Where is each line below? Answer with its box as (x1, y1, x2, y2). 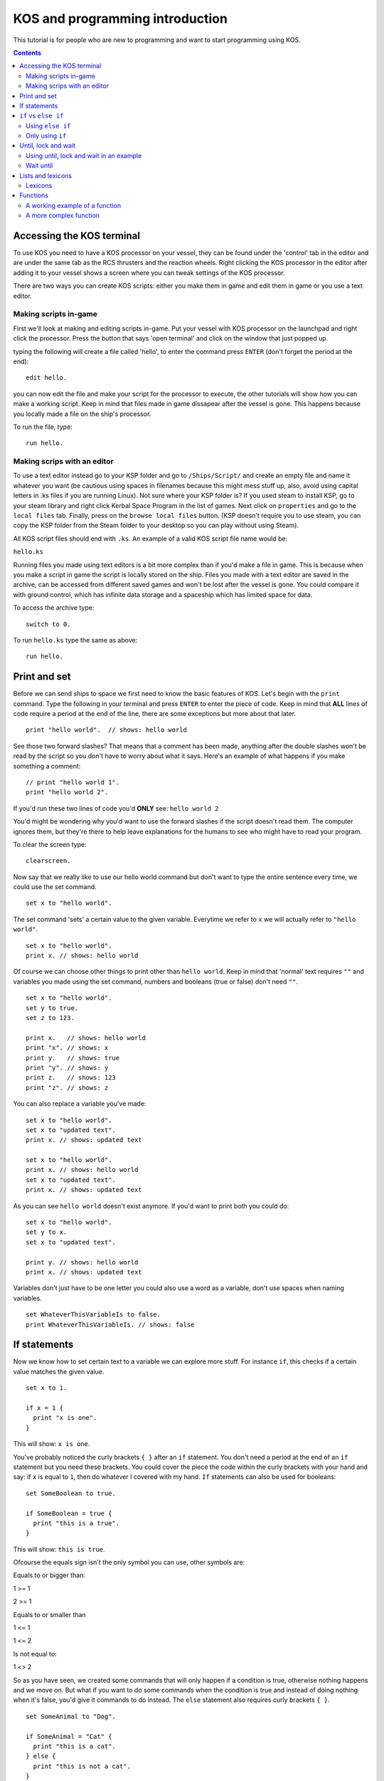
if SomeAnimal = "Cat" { (26, 1732, 112, 1740)
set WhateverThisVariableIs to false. (26, 1311, 161, 1319)
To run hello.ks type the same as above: (13, 635, 138, 644)
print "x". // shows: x (26, 1044, 109, 1052)
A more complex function (26, 211, 100, 220)
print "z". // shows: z (26, 1084, 109, 1091)
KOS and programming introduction (13, 11, 228, 26)
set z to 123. (26, 1014, 75, 1022)
